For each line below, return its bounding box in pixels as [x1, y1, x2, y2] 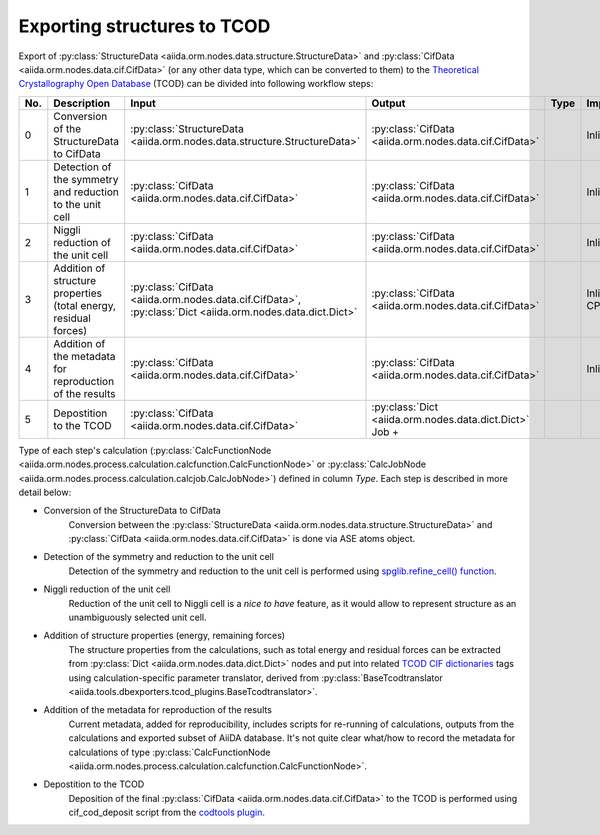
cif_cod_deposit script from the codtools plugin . [68, 806, 265, 819]
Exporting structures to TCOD [18, 15, 271, 37]
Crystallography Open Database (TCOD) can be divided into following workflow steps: [18, 78, 374, 90]
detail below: [18, 486, 72, 498]
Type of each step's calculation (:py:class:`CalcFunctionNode [18, 444, 272, 456]
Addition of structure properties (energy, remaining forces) [43, 630, 285, 642]
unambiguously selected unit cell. [68, 611, 207, 624]
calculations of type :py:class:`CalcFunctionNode [68, 746, 271, 758]
